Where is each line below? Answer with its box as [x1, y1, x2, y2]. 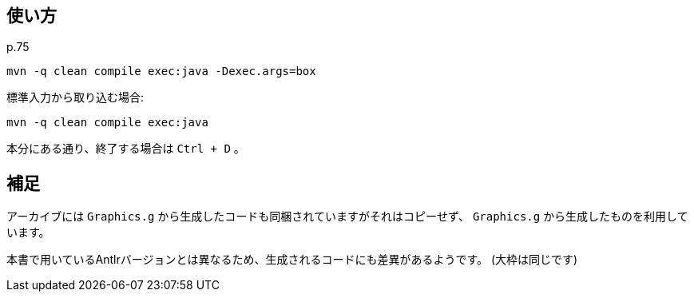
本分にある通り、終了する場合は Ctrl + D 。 [6, 141, 245, 156]
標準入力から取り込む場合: [6, 90, 145, 105]
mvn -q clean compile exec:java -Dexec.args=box [6, 65, 316, 78]
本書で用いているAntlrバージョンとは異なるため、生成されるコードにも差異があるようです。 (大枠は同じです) [6, 252, 578, 267]
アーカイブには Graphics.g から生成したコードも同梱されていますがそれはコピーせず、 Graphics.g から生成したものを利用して [6, 209, 688, 224]
